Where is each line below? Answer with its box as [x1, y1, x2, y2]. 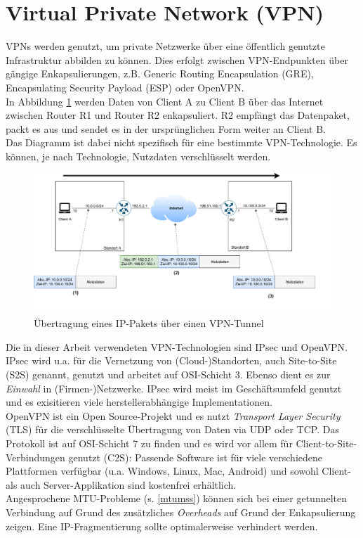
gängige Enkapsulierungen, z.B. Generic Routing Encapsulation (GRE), [6, 66, 314, 81]
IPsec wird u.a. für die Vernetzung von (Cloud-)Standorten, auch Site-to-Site [6, 353, 337, 368]
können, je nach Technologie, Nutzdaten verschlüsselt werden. [6, 148, 271, 163]
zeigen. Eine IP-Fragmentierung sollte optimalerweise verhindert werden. [6, 518, 318, 533]
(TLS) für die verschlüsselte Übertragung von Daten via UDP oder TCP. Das [6, 422, 339, 437]
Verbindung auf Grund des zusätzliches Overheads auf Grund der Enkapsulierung [6, 504, 356, 519]
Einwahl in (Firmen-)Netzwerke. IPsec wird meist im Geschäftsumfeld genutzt [6, 380, 342, 395]
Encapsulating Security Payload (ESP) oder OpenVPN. [6, 79, 244, 94]
